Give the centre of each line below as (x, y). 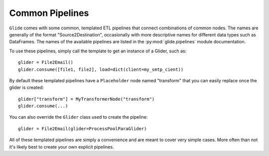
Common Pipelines (49, 13)
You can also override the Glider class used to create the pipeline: (78, 117)
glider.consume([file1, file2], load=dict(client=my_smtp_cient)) (101, 69)
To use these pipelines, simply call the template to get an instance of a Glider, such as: (98, 51)
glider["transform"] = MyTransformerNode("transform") (86, 99)
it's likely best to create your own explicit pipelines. (62, 147)
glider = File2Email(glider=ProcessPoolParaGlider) (82, 129)
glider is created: (27, 88)
